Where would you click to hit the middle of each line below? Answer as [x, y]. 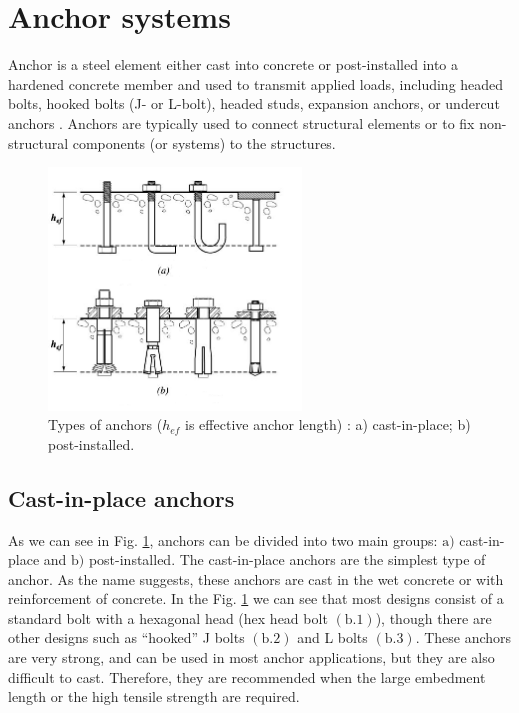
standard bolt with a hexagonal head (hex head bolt [168, 617]
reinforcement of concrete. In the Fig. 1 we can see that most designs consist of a [256, 598]
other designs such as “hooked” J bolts [126, 637]
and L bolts [332, 637]
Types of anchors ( [105, 424]
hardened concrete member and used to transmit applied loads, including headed [256, 83]
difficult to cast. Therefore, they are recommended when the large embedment [247, 676]
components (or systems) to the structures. [204, 142]
